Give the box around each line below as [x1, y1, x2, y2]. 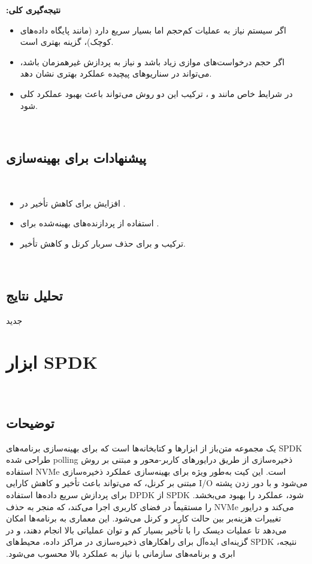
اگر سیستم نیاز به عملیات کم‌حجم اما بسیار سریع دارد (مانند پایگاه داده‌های [20, 23, 286, 36]
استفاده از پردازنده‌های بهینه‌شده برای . [20, 217, 159, 229]
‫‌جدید [6, 314, 23, 327]
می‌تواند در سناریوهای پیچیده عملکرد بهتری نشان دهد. [20, 67, 212, 80]
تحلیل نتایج [6, 286, 63, 305]
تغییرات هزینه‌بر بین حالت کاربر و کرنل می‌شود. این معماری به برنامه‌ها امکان [6, 512, 281, 524]
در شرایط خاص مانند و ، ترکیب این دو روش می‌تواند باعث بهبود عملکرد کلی [20, 87, 293, 99]
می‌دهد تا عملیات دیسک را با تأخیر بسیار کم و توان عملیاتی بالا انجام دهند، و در [6, 523, 287, 536]
